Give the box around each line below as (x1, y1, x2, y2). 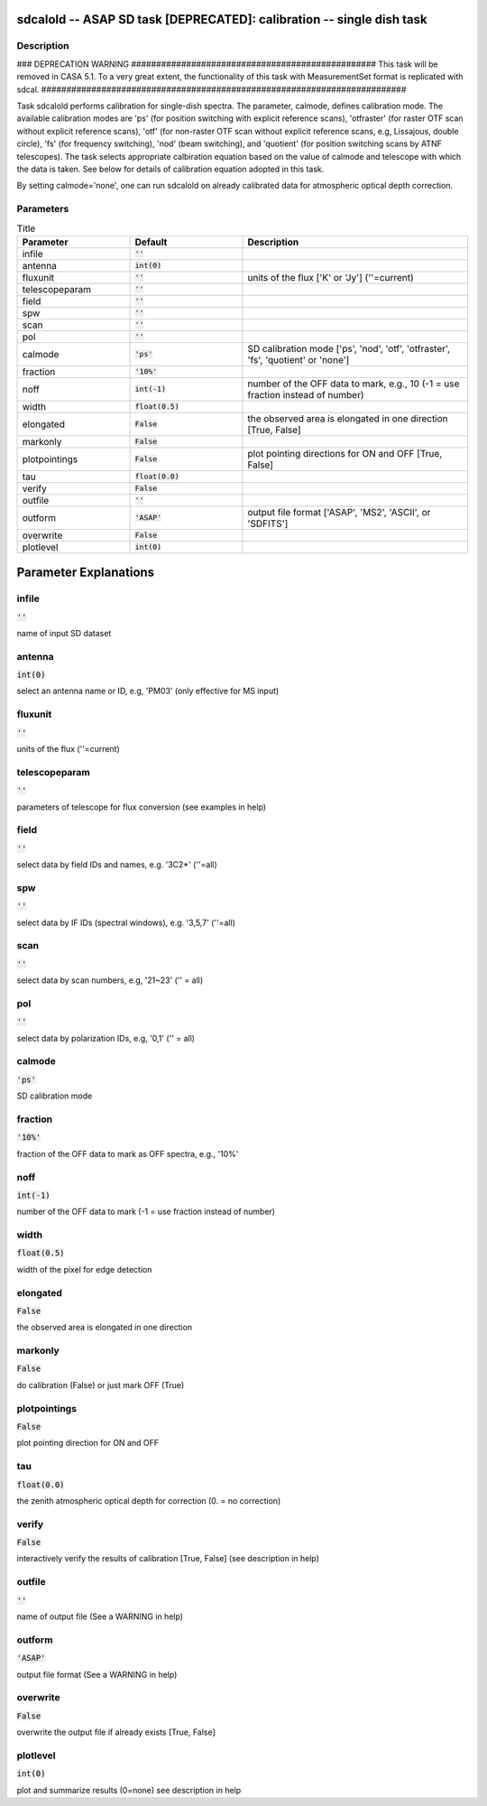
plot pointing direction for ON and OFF (16, 1438, 160, 1449)
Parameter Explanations (16, 565, 155, 580)
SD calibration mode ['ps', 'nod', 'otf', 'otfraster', (247, 342, 451, 355)
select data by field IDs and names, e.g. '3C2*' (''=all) (16, 859, 218, 870)
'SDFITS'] (247, 517, 289, 530)
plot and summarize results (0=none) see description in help (16, 1784, 242, 1795)
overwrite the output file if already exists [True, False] (16, 1727, 216, 1737)
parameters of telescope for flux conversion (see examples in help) (16, 801, 266, 812)
